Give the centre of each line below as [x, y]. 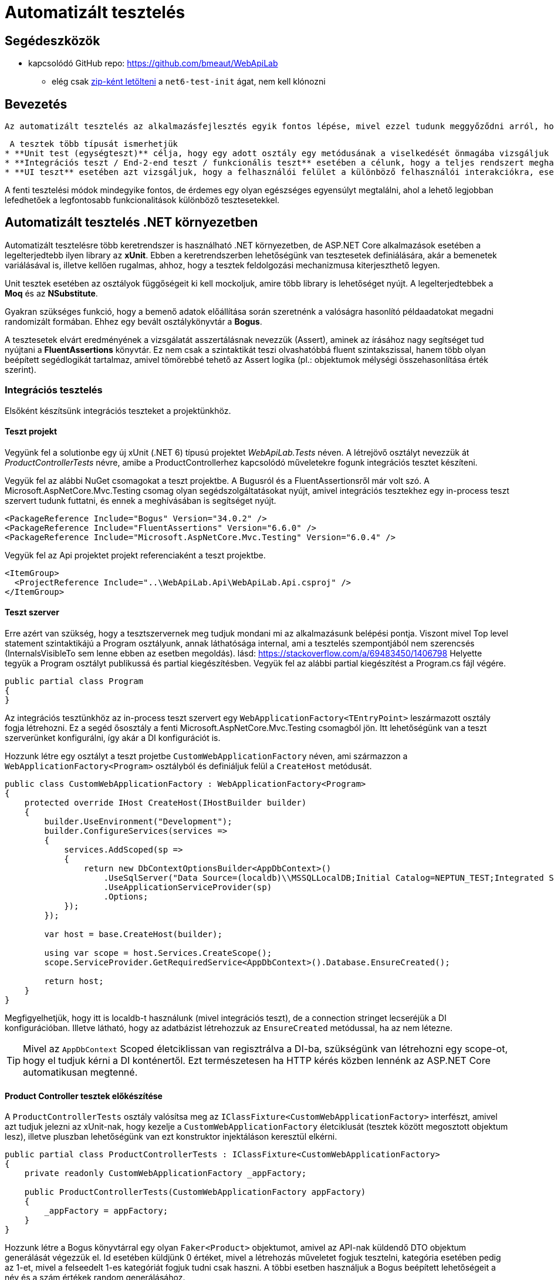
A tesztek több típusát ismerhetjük [94, 144]
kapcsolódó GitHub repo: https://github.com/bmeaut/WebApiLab [153, 63]
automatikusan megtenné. [80, 1072]
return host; [74, 981]
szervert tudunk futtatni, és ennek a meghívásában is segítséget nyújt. [141, 500]
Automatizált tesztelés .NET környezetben [131, 223]
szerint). [21, 369]
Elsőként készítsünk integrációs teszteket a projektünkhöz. [118, 410]
